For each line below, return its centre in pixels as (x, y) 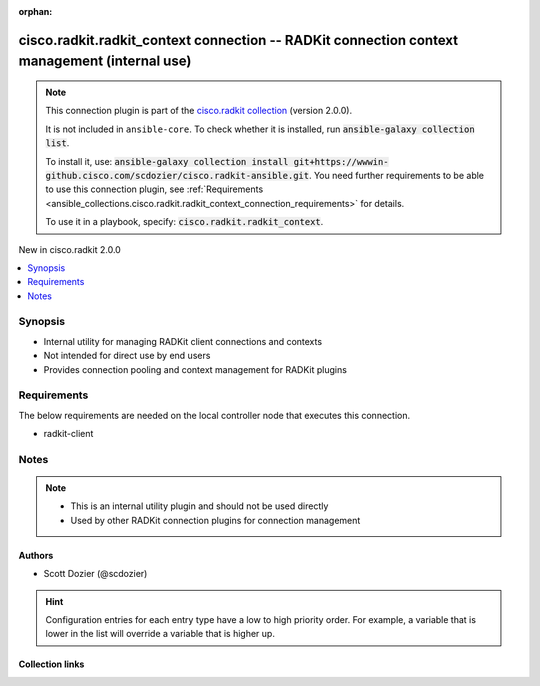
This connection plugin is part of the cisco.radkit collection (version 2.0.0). (199, 111)
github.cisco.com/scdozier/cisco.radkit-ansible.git (177, 175)
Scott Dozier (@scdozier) (95, 574)
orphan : (35, 11)
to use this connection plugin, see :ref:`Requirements (154, 189)
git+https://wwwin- (341, 161)
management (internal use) (105, 61)
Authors (36, 555)
